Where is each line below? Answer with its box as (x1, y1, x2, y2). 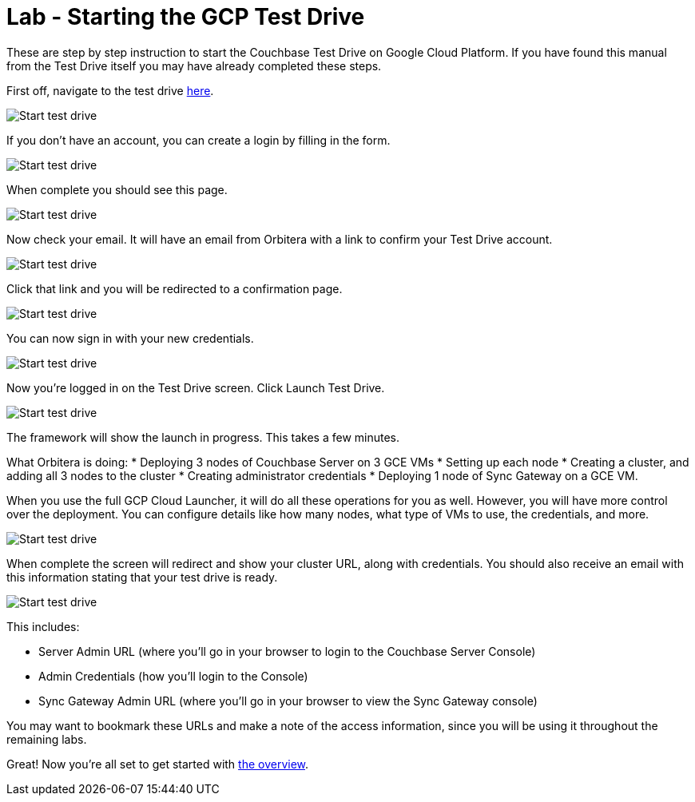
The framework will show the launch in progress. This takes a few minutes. (6, 430, 400, 444)
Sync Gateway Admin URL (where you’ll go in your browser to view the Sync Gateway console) (38, 693, 538, 708)
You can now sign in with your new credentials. (6, 331, 254, 345)
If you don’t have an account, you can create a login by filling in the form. (6, 133, 391, 147)
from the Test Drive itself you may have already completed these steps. (6, 58, 382, 73)
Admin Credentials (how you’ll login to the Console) (38, 669, 308, 683)
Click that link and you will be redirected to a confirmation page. (6, 281, 343, 296)
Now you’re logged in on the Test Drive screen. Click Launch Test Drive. (6, 380, 385, 395)
